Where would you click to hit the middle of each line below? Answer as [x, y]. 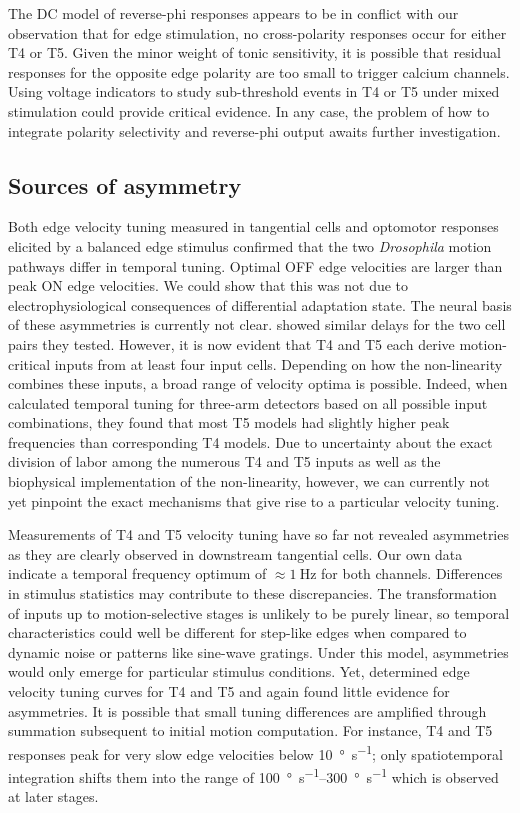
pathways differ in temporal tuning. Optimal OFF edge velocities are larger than [255, 265]
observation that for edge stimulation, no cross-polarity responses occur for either [257, 32]
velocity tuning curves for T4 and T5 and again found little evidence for [229, 691]
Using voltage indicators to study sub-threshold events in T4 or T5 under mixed [254, 91]
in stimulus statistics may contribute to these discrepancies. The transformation [252, 593]
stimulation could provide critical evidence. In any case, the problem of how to [249, 110]
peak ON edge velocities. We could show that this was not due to [208, 285]
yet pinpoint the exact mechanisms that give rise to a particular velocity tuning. [254, 500]
